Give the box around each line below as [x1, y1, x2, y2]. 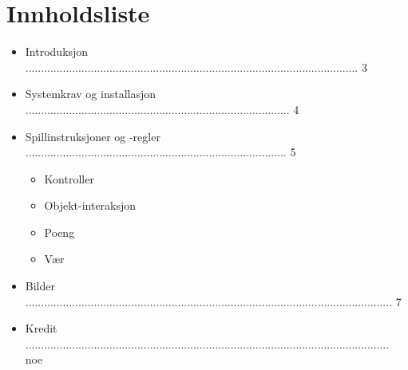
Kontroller [44, 170, 94, 187]
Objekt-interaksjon [44, 197, 137, 214]
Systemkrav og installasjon [25, 85, 156, 102]
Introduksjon [25, 43, 89, 60]
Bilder [25, 277, 55, 294]
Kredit [25, 320, 57, 337]
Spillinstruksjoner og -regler [25, 128, 160, 144]
